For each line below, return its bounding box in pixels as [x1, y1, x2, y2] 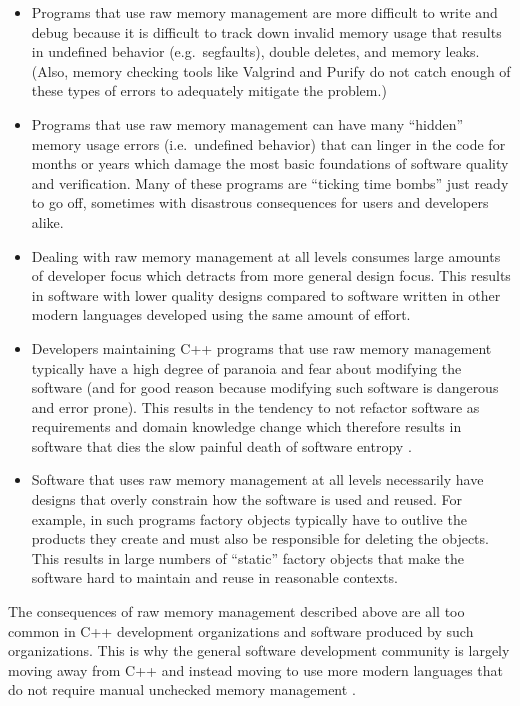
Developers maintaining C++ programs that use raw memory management [31, 337, 492, 358]
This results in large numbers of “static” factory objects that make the [31, 547, 465, 568]
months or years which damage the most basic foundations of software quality [31, 153, 509, 174]
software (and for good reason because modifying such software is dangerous [31, 377, 499, 398]
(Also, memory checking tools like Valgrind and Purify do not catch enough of [31, 60, 511, 81]
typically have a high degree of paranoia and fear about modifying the [31, 357, 462, 378]
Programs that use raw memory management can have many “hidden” [31, 113, 464, 134]
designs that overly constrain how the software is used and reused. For [31, 489, 463, 510]
